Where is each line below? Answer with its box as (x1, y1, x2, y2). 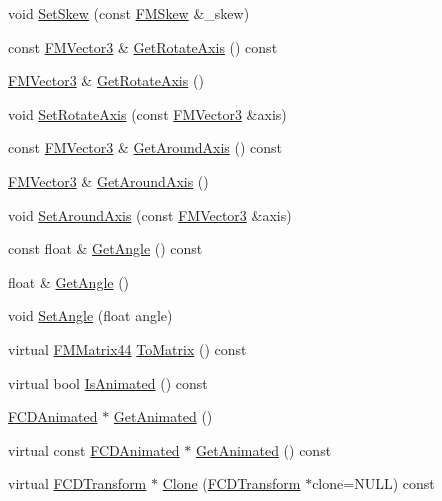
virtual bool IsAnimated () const (8, 372, 208, 393)
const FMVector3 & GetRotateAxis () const (8, 36, 278, 57)
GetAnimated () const (195, 439, 332, 460)
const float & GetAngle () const (8, 238, 203, 259)
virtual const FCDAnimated (8, 439, 180, 460)
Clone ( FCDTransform (162, 473, 301, 494)
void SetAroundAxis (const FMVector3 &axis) (8, 204, 292, 225)
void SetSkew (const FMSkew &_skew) (8, 3, 250, 23)
